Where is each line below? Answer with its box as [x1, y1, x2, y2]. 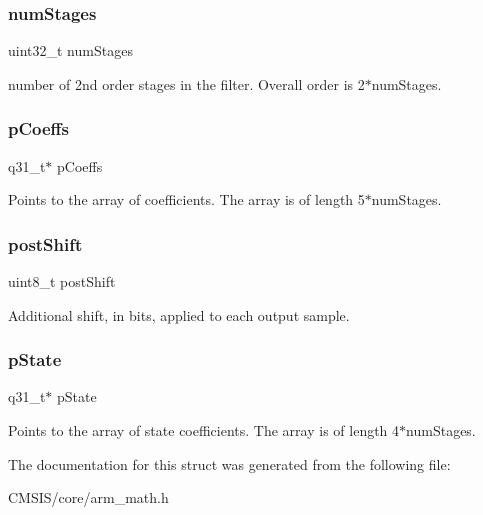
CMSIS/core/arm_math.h [8, 487, 169, 508]
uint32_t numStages [8, 40, 133, 61]
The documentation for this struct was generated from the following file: [8, 453, 451, 474]
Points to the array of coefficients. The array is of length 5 [8, 189, 365, 210]
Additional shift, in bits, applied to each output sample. [8, 304, 350, 325]
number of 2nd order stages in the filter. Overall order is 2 [8, 73, 365, 94]
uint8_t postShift [8, 271, 116, 292]
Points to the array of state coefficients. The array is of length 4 [8, 420, 400, 441]
